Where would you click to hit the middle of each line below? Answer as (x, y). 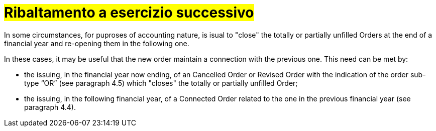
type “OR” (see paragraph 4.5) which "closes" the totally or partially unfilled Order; (161, 83)
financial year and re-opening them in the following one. (97, 43)
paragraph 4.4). (50, 107)
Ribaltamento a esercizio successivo (129, 13)
